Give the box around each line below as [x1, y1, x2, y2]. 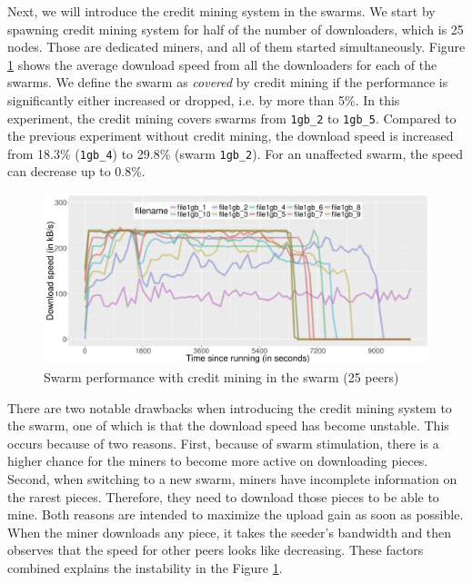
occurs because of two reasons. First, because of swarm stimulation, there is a [7, 433, 439, 452]
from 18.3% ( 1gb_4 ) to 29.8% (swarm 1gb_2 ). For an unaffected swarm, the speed [7, 143, 464, 163]
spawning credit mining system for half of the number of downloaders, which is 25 [7, 19, 464, 38]
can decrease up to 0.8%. [7, 162, 146, 181]
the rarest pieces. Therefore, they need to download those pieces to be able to [7, 487, 439, 506]
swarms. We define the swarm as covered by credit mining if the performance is [7, 73, 448, 92]
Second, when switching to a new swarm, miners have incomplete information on [7, 469, 457, 489]
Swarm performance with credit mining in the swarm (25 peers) [44, 368, 399, 387]
